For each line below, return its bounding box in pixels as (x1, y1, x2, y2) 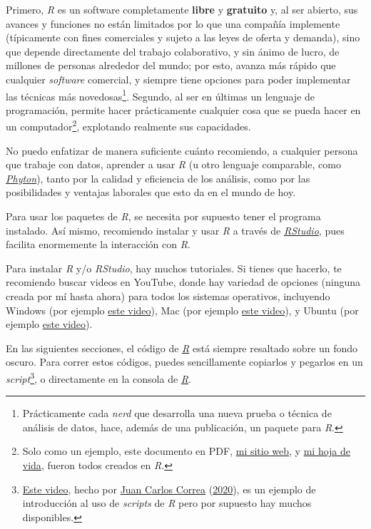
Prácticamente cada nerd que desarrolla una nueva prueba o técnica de (22, 406, 332, 421)
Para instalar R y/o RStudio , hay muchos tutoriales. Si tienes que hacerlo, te (6, 260, 342, 275)
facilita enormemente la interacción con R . (6, 237, 190, 252)
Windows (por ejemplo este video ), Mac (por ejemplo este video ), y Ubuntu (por (6, 302, 359, 317)
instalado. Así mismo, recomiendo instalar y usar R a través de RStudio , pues (6, 222, 345, 237)
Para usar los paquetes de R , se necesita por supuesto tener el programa (6, 209, 321, 224)
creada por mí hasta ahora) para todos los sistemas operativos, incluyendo (6, 289, 330, 303)
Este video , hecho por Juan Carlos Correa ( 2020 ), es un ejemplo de (22, 481, 316, 496)
